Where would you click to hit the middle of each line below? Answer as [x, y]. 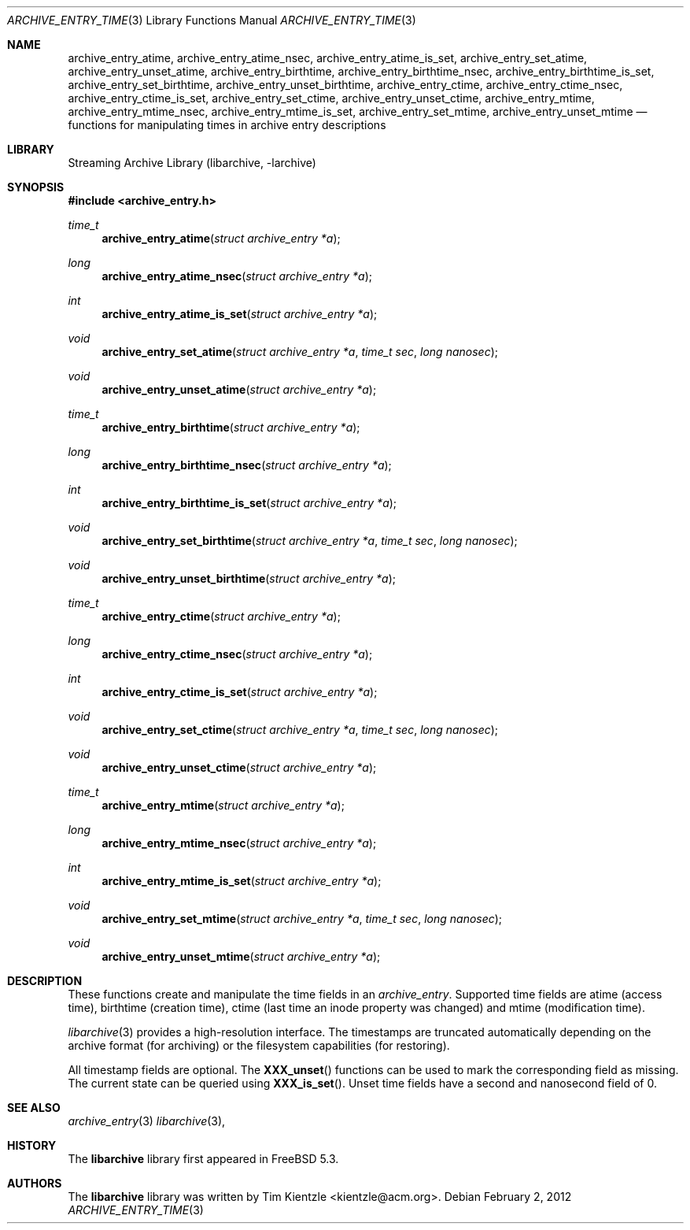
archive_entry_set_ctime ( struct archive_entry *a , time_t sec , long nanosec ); [300, 730]
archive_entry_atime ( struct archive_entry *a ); [221, 238]
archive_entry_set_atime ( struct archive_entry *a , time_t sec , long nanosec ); [300, 352]
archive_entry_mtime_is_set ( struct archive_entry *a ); [242, 881]
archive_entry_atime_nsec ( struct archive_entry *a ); [237, 276]
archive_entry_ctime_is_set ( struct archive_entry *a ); [240, 692]
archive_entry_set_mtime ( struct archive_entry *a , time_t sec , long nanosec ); [302, 919]
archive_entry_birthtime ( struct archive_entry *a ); [231, 427]
